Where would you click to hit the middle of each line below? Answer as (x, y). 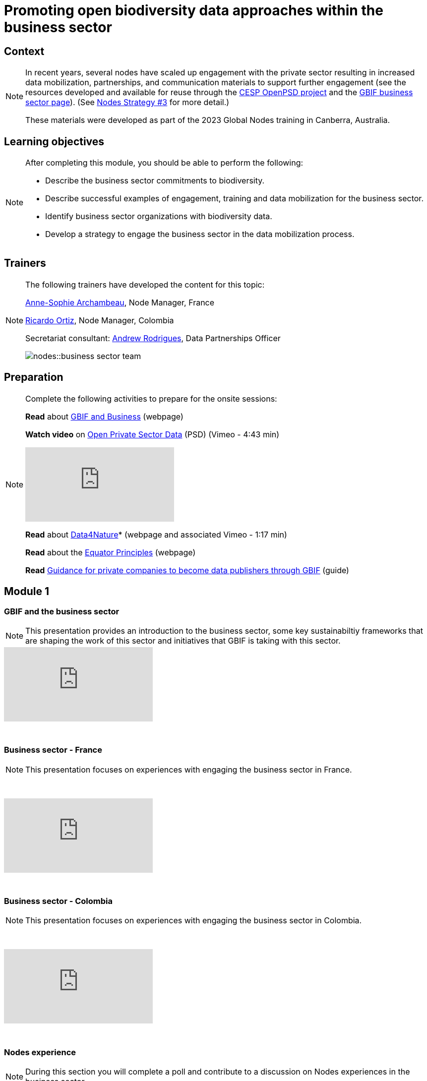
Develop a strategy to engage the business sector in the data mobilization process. (200, 234)
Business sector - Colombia (58, 901)
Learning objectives (54, 141)
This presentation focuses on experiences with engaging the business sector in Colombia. (194, 921)
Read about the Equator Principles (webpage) (111, 552)
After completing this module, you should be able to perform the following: (164, 163)
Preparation (34, 377)
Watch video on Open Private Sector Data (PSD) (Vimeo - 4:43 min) (152, 434)
